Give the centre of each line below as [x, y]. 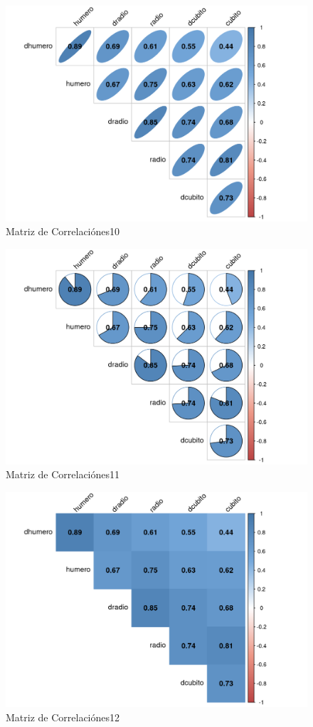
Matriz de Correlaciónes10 [63, 231]
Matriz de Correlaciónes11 [63, 474]
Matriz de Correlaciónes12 [63, 717]
